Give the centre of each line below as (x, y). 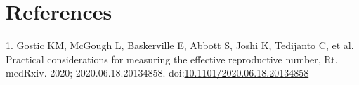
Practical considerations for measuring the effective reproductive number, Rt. (172, 59)
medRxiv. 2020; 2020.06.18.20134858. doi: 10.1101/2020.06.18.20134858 (157, 73)
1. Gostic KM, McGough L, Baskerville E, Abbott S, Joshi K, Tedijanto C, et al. (180, 45)
